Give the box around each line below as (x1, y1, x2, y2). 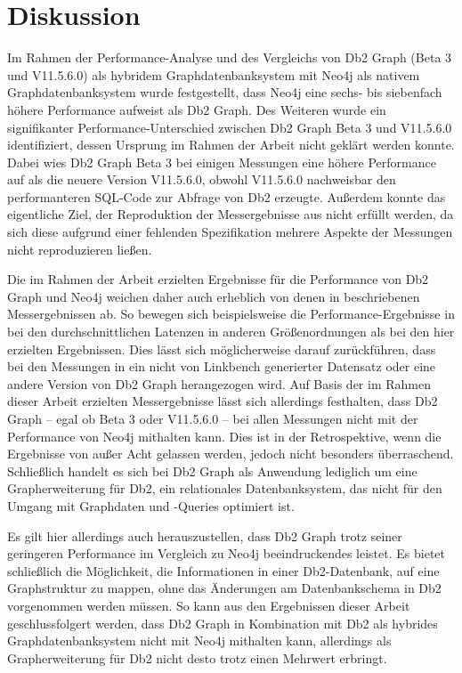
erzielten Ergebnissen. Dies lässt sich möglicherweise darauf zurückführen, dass (7, 339, 436, 358)
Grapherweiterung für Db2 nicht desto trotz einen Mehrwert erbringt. (7, 648, 387, 667)
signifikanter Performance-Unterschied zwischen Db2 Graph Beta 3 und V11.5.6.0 (7, 118, 452, 136)
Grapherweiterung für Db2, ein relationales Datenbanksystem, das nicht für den (7, 479, 442, 498)
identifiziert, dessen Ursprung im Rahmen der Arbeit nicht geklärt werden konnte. (7, 135, 455, 154)
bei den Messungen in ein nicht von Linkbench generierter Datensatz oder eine (7, 357, 436, 376)
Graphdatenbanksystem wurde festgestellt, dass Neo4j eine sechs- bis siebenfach (7, 83, 442, 101)
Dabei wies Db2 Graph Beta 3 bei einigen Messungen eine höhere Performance (7, 152, 436, 171)
